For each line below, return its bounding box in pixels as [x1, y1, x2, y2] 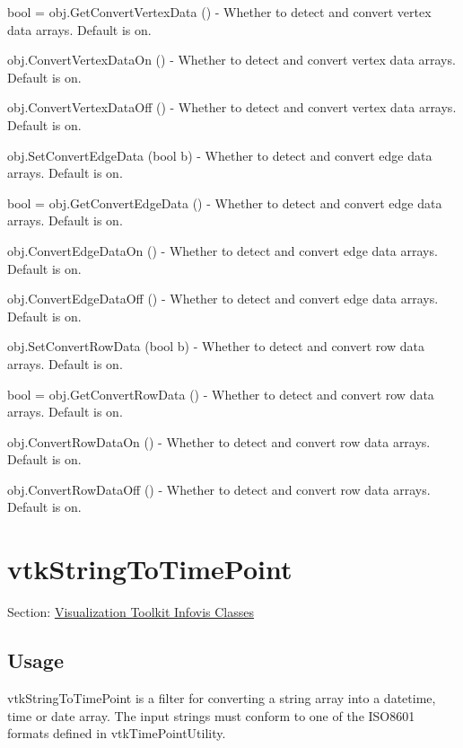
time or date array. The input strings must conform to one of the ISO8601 [7, 706, 415, 725]
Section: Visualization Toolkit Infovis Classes [7, 603, 254, 621]
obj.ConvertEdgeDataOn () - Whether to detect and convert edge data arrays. [7, 241, 438, 260]
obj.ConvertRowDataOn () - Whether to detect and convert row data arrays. [7, 432, 431, 451]
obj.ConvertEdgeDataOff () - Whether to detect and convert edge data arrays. [7, 289, 439, 308]
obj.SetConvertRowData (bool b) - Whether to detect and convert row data [7, 337, 424, 356]
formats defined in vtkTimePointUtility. [7, 724, 226, 743]
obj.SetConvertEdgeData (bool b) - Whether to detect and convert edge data [7, 145, 432, 164]
